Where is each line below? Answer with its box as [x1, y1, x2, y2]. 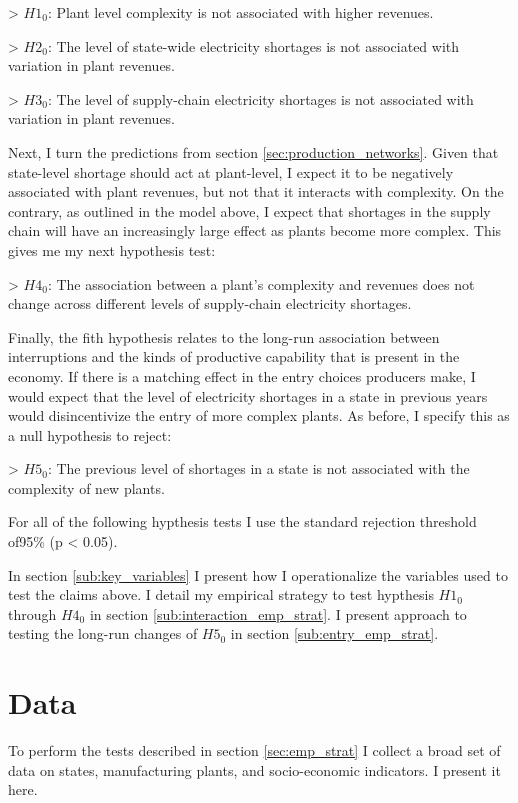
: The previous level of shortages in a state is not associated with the [47, 458, 470, 479]
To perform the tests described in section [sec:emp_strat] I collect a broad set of [8, 740, 501, 761]
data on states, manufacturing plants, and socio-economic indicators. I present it [8, 759, 501, 780]
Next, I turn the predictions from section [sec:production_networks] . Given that [8, 141, 499, 162]
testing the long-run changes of [8, 623, 198, 644]
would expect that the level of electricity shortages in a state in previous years [8, 385, 488, 406]
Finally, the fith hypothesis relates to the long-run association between [8, 326, 440, 347]
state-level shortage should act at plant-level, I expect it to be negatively [8, 161, 454, 182]
